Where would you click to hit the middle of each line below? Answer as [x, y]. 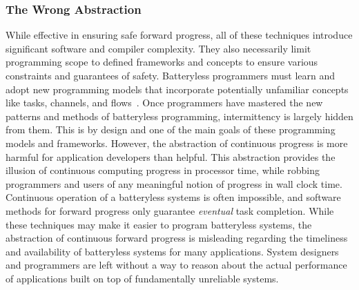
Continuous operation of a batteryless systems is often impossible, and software [173, 197]
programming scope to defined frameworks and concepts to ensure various [162, 62]
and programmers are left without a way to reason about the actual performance [176, 265]
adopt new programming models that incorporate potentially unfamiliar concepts [177, 89]
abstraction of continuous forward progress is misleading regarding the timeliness [177, 238]
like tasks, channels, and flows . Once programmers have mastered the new [164, 103]
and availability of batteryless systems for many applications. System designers [172, 251]
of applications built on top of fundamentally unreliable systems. [142, 278]
